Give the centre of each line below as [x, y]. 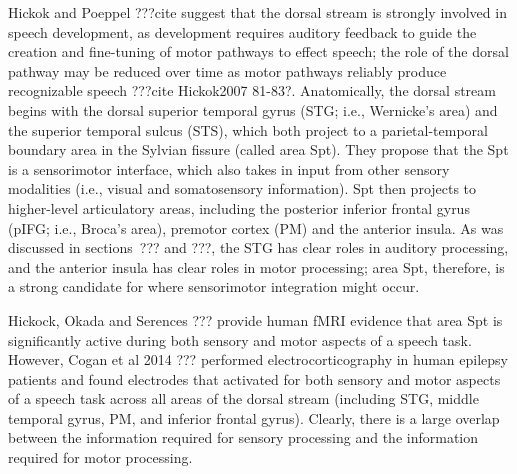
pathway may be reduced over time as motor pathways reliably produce [227, 70]
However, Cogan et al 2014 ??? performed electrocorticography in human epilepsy [258, 359]
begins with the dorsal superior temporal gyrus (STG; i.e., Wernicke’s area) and [253, 109]
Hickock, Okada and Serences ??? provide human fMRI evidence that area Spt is [255, 319]
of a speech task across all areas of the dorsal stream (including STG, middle [243, 398]
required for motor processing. [100, 457]
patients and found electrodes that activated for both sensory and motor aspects [254, 378]
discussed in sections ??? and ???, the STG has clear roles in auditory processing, [258, 247]
